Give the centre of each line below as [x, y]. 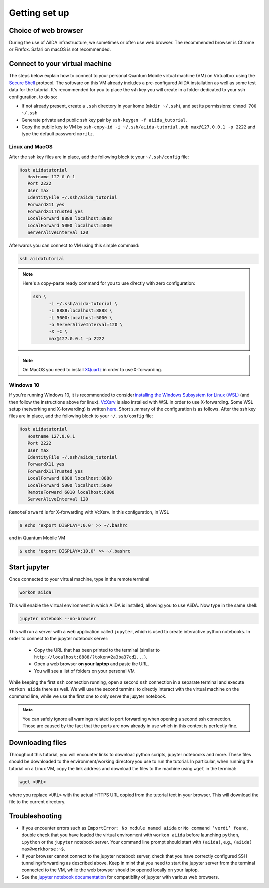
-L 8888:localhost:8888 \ [80, 311]
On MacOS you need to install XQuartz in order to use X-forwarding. [92, 370]
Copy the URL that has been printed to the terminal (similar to [97, 650]
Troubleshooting [36, 816]
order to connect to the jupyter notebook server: [59, 639]
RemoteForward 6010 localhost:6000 [71, 492]
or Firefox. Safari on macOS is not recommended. [60, 49]
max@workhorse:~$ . [43, 849]
